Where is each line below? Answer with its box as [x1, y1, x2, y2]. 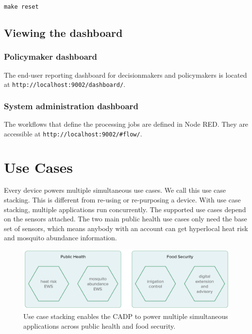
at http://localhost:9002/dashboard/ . [4, 79, 126, 89]
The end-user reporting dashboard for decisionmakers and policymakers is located [4, 69, 247, 80]
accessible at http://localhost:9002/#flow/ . [4, 128, 142, 138]
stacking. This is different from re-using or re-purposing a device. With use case [4, 195, 241, 205]
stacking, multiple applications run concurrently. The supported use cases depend [4, 204, 246, 214]
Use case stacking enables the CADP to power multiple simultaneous [23, 311, 228, 321]
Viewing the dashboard [4, 25, 123, 40]
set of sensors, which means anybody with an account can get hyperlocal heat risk [4, 223, 248, 233]
